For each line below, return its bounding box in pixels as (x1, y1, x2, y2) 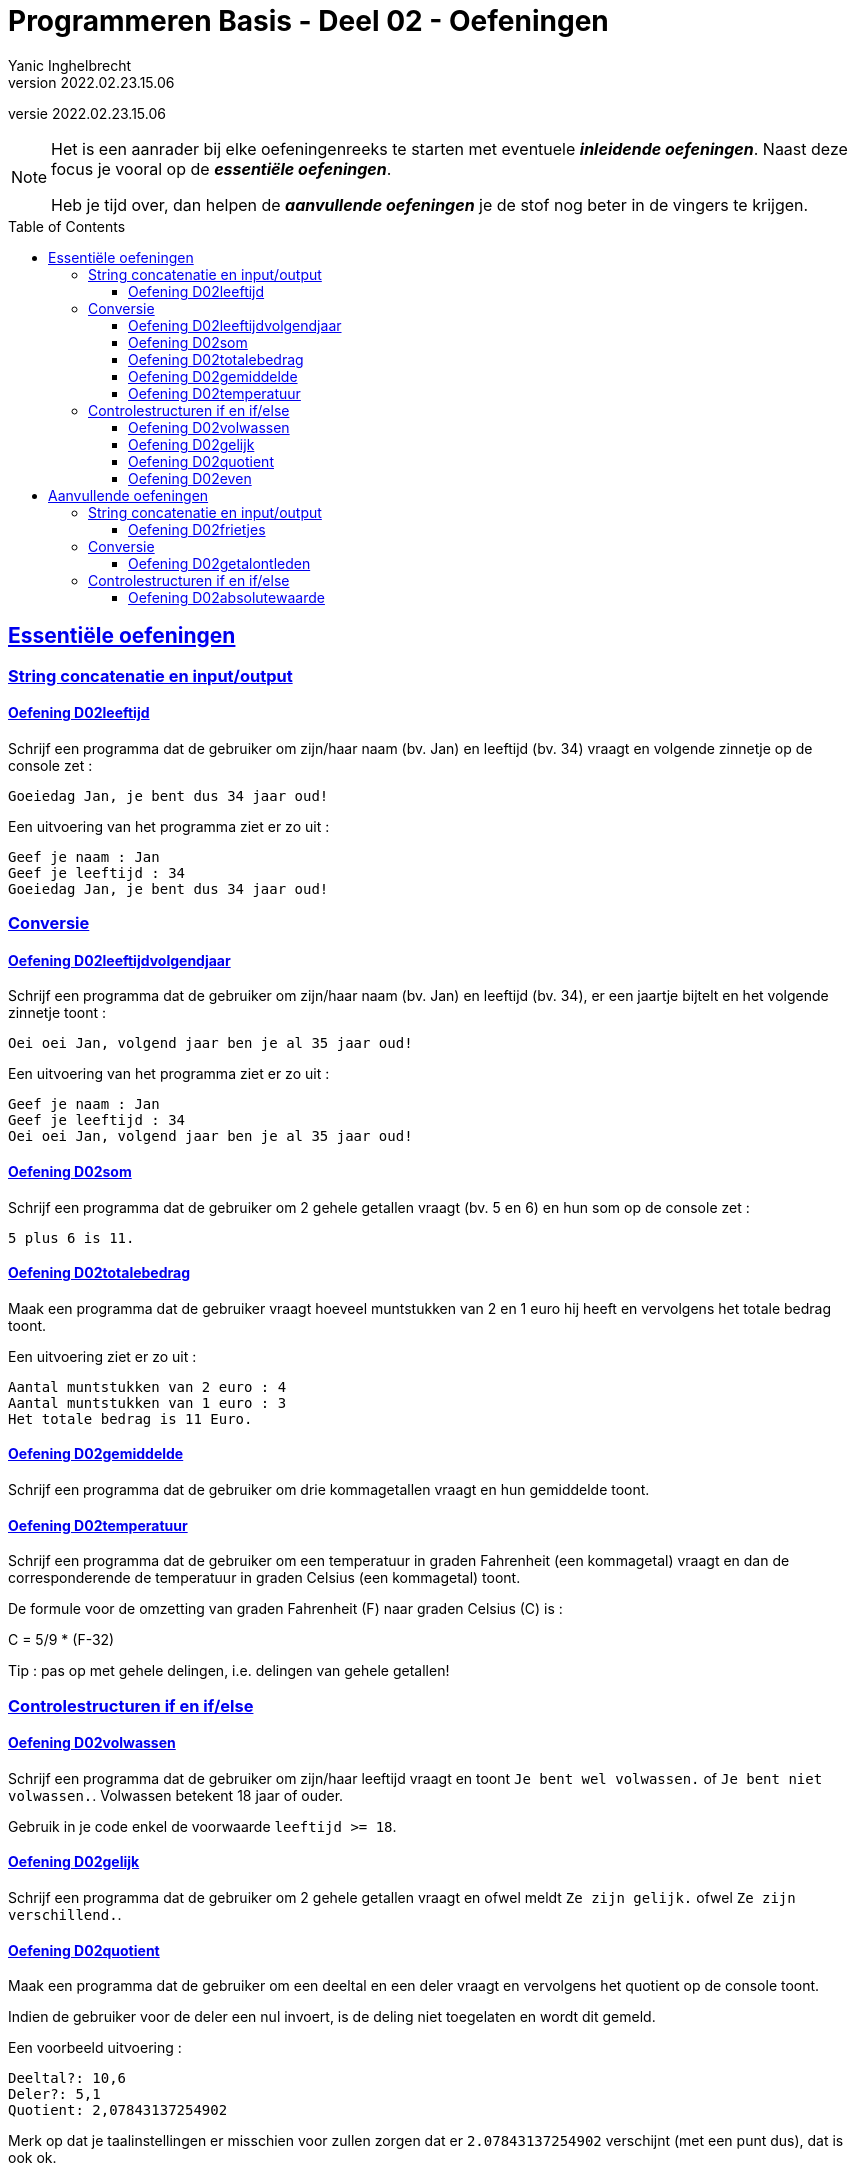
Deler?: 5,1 (8, 2086, 101, 2103)
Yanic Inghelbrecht (8, 56, 132, 74)
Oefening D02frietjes (128, 520, 266, 538)
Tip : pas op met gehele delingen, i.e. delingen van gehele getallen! (8, 1662, 450, 1680)
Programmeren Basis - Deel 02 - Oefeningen (8, 4, 609, 38)
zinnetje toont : (8, 1004, 107, 1022)
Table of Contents (8, 217, 126, 235)
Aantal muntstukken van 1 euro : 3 (8, 1394, 287, 1411)
